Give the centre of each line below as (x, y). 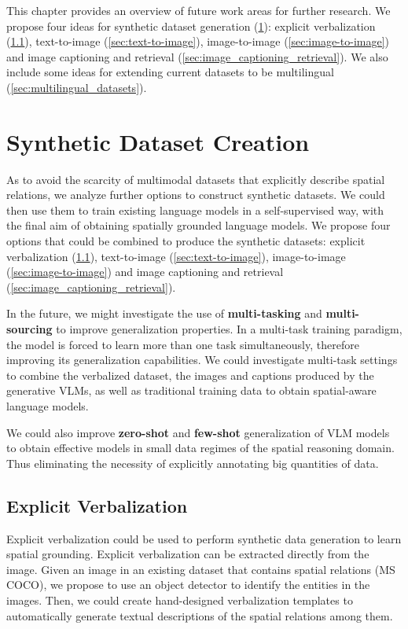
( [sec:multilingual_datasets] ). (77, 87)
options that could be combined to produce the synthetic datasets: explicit (186, 241)
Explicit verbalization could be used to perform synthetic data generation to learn (204, 538)
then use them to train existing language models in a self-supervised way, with (195, 210)
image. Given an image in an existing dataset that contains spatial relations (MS (201, 569)
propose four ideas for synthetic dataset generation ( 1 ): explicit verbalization (191, 26)
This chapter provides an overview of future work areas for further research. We (198, 10)
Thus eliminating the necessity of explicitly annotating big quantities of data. (193, 463)
